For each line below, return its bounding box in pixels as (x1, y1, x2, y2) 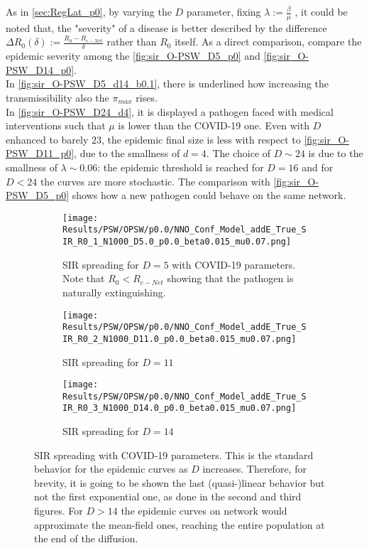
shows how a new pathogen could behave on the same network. (72, 188, 346, 203)
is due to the (308, 146, 363, 161)
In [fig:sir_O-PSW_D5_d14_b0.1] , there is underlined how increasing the (6, 76, 329, 91)
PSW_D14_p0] (6, 62, 75, 77)
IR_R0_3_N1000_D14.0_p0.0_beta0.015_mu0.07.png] (62, 403, 297, 414)
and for (302, 160, 334, 174)
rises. (136, 90, 158, 105)
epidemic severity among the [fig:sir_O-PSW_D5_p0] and (6, 48, 260, 63)
